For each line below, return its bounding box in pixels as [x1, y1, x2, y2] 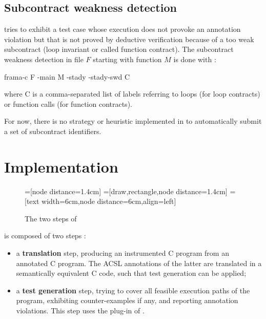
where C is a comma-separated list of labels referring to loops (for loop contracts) [4, 88, 260, 99]
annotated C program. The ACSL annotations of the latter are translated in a [16, 257, 262, 268]
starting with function [93, 53, 162, 64]
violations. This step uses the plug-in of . [16, 305, 145, 316]
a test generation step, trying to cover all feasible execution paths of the [16, 285, 250, 295]
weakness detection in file [4, 53, 84, 64]
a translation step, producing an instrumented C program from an [16, 248, 229, 258]
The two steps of [25, 213, 77, 223]
